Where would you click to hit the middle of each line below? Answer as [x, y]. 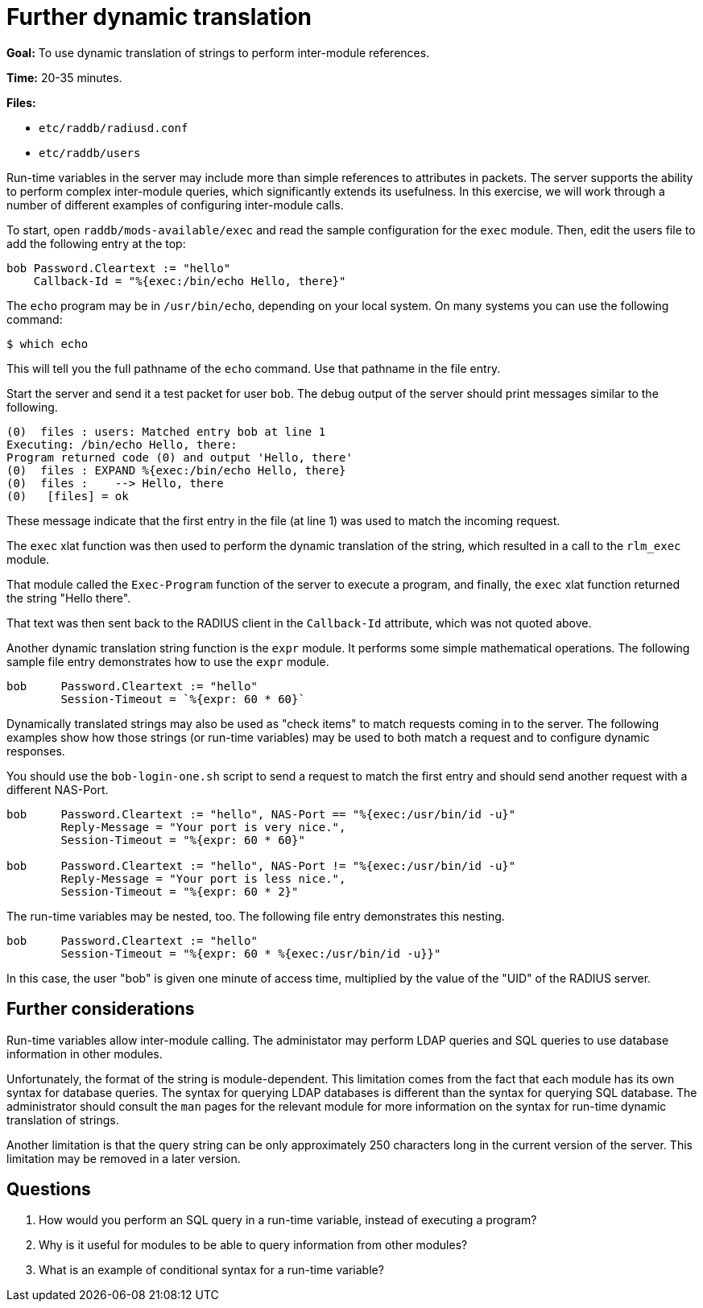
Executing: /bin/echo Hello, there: [122, 444]
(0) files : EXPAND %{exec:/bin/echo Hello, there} [176, 470]
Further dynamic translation [159, 17]
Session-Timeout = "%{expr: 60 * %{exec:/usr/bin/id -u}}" [251, 953]
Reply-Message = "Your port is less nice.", [203, 878]
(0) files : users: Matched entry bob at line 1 [166, 431]
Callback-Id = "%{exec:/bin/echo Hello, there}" [190, 281]
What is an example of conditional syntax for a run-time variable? [211, 1270]
